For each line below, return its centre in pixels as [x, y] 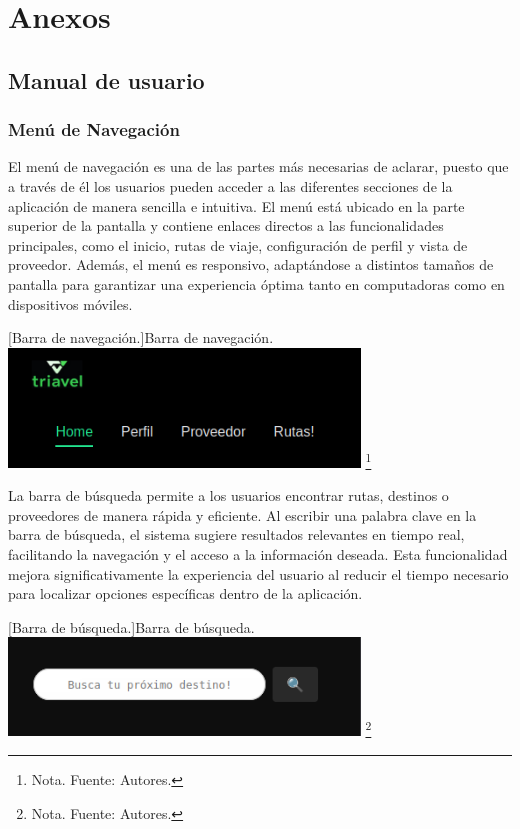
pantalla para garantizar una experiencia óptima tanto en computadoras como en [256, 283]
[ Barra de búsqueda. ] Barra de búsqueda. [131, 626]
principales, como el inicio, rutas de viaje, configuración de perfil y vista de [238, 244]
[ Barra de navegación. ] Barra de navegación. [141, 337]
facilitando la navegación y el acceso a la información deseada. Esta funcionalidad [258, 554]
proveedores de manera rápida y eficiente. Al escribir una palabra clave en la [242, 514]
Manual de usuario [106, 79]
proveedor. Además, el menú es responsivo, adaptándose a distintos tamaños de [251, 264]
